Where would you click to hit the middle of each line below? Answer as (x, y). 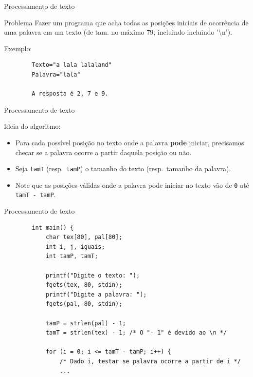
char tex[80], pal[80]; (84, 237)
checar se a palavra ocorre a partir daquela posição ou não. (103, 152)
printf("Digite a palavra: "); (96, 294)
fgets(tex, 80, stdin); (84, 285)
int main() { (53, 228)
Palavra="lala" (56, 74)
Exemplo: (18, 48)
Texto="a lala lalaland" (72, 65)
